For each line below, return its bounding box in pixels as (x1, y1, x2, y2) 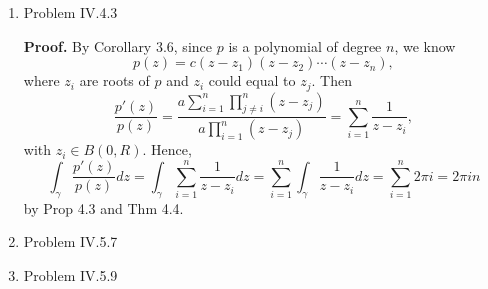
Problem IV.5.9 (23, 264, 118, 285)
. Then (311, 70, 352, 91)
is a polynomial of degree (228, 35, 382, 56)
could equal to (208, 70, 296, 91)
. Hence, (142, 139, 192, 160)
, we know (394, 35, 456, 56)
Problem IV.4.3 (23, 2, 118, 22)
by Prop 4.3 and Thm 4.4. (23, 197, 184, 218)
